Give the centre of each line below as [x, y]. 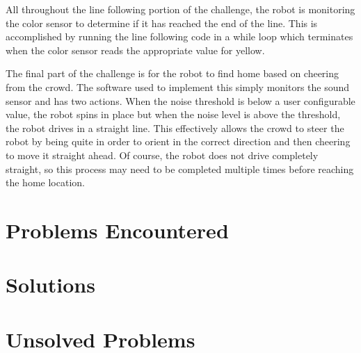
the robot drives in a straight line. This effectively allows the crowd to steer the [175, 128]
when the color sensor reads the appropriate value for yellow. [135, 50]
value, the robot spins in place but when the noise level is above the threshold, [173, 114]
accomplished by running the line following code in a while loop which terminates [179, 36]
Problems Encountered [117, 230]
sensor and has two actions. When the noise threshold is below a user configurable [180, 100]
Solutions [50, 285]
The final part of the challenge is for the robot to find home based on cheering [173, 73]
